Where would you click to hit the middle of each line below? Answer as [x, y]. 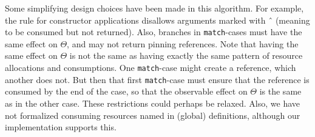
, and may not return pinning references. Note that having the [183, 43]
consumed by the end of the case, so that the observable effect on [126, 91]
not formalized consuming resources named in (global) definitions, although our [153, 115]
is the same [280, 91]
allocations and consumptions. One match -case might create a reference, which [151, 68]
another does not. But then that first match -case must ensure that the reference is [157, 79]
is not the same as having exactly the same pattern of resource [186, 55]
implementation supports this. [61, 127]
